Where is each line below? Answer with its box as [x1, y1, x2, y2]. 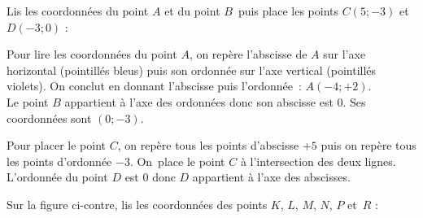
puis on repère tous [321, 137, 416, 154]
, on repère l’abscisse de [189, 46, 307, 63]
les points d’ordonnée [7, 152, 112, 169]
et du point [164, 2, 220, 19]
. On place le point [129, 152, 225, 169]
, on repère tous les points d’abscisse [117, 137, 299, 154]
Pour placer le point [7, 137, 107, 154]
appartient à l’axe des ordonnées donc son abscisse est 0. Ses [64, 93, 366, 110]
